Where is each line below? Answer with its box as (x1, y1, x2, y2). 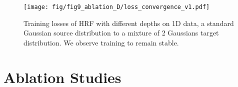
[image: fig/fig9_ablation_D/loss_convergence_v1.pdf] (23, 3, 210, 10)
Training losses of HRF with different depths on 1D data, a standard (23, 17, 234, 28)
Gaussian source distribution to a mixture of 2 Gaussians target (23, 27, 219, 38)
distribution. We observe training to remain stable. (23, 37, 179, 47)
